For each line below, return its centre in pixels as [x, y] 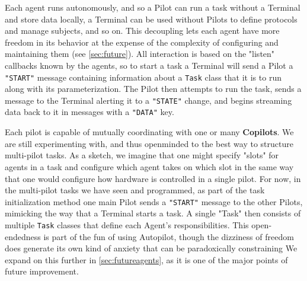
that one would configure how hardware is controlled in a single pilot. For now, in [153, 178]
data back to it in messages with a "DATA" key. [89, 112]
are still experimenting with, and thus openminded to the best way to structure [149, 143]
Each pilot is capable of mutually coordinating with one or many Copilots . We [149, 132]
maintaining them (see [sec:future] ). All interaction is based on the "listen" [140, 54]
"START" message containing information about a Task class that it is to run [143, 77]
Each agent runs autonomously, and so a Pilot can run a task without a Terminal [153, 7]
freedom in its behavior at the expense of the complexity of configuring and [142, 42]
